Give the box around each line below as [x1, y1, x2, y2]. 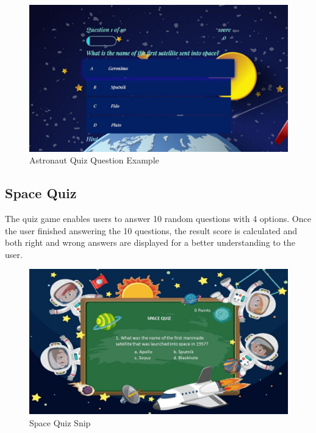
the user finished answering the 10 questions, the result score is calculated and [5, 224, 298, 237]
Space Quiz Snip [29, 417, 91, 429]
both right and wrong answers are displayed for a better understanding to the [5, 236, 295, 249]
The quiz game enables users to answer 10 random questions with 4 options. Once [5, 212, 311, 224]
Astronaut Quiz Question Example [29, 154, 159, 166]
